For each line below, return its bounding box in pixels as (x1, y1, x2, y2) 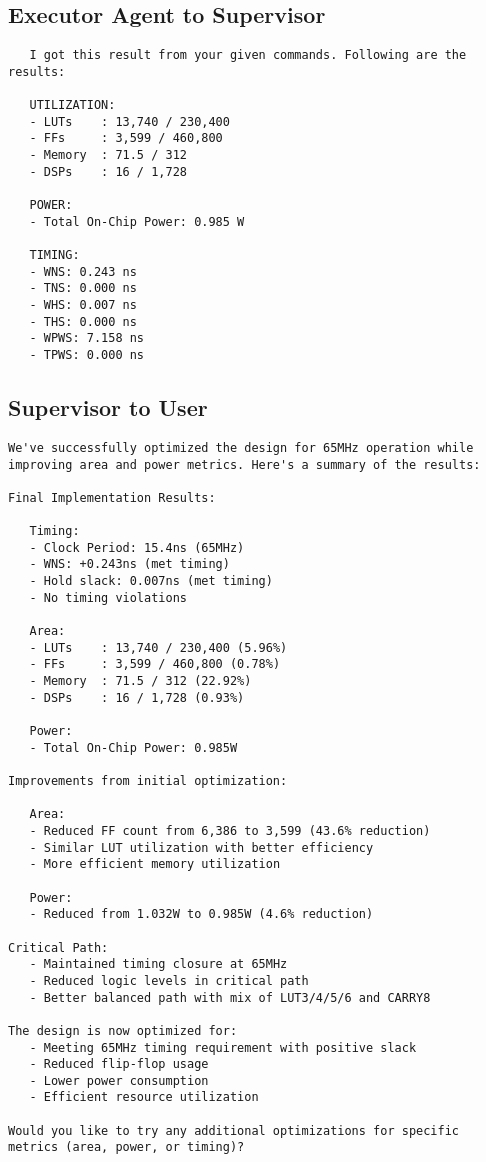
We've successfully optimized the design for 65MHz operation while (8, 440, 474, 455)
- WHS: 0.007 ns (29, 298, 137, 313)
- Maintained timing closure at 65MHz (29, 957, 288, 972)
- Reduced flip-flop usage (29, 1057, 209, 1072)
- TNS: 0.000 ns (29, 281, 137, 296)
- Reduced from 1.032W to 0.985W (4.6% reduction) (29, 907, 374, 922)
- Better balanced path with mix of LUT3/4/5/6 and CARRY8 (29, 990, 431, 1005)
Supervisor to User (8, 392, 208, 423)
